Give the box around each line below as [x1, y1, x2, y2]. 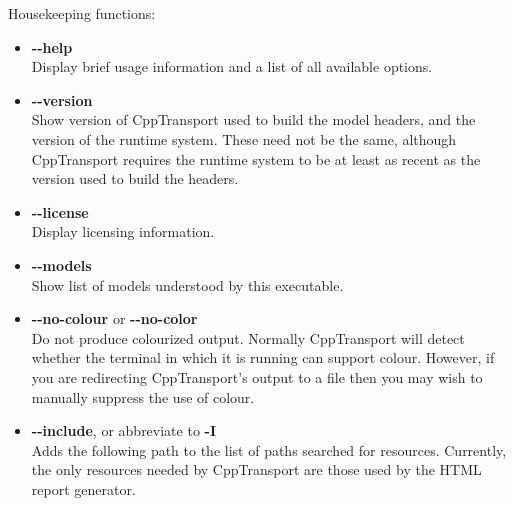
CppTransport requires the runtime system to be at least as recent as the [31, 148, 481, 169]
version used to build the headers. [31, 168, 239, 189]
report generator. [31, 478, 136, 499]
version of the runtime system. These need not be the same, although [31, 128, 457, 149]
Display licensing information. [31, 221, 215, 242]
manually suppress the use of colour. [31, 386, 255, 407]
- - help [31, 36, 73, 57]
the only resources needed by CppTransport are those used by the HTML [31, 459, 482, 480]
